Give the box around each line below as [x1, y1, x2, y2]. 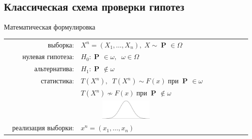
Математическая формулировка [4, 22, 95, 32]
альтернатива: [34, 63, 74, 74]
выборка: [47, 39, 74, 49]
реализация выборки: [12, 123, 74, 133]
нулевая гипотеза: [22, 51, 74, 62]
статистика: [41, 76, 74, 86]
